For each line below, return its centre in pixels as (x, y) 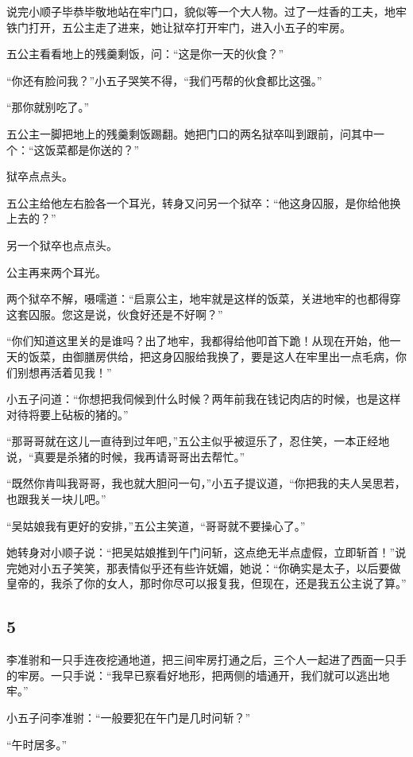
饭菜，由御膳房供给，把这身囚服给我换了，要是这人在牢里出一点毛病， (212, 356)
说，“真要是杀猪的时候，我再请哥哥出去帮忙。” (126, 456)
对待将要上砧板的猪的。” (68, 414)
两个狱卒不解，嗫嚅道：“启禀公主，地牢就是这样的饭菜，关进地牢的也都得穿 (204, 299)
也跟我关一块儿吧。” (56, 499)
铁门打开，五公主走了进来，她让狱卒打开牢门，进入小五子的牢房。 (179, 27)
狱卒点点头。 (40, 176)
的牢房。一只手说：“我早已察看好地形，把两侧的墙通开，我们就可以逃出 (193, 675)
